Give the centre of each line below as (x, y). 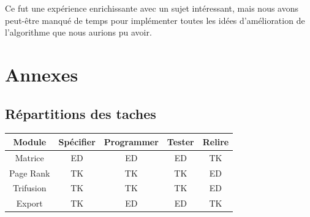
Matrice (29, 157)
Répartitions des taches (81, 113)
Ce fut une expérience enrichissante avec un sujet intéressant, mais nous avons (152, 8)
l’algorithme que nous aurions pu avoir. (78, 32)
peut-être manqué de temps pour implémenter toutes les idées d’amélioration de (155, 20)
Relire (216, 141)
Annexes (42, 74)
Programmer (131, 141)
